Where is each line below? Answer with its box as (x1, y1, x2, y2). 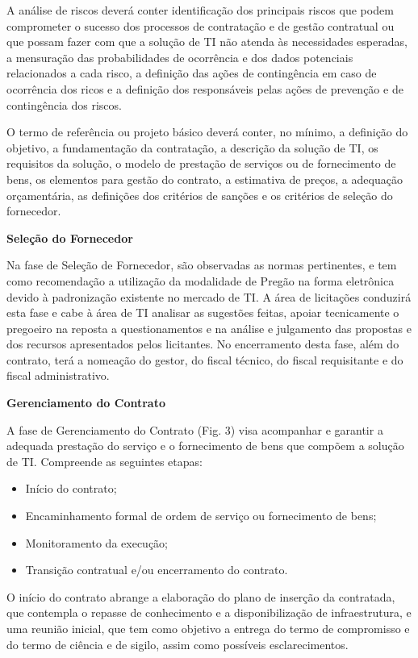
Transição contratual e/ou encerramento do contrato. (25, 561, 288, 578)
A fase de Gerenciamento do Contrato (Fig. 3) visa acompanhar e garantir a (6, 421, 383, 438)
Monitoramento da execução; (25, 534, 169, 551)
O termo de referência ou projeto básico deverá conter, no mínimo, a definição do (6, 123, 408, 140)
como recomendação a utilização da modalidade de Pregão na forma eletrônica (6, 272, 395, 289)
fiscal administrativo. (6, 367, 110, 384)
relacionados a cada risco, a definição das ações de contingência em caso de (6, 65, 377, 81)
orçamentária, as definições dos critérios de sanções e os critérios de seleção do (6, 186, 393, 203)
